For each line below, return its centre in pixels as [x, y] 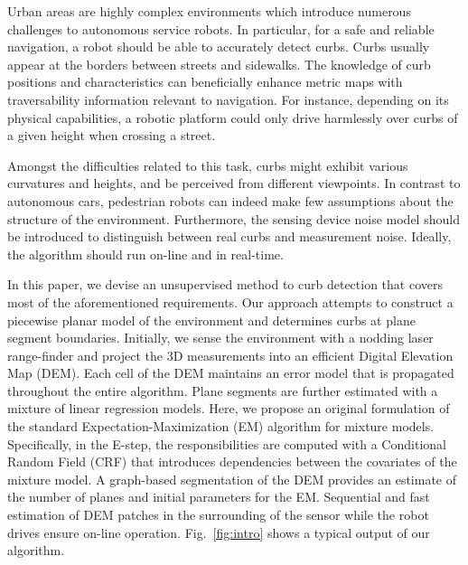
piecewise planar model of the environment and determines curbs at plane [211, 320]
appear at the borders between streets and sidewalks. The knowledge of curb [219, 64]
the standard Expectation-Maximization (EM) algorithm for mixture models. [221, 426]
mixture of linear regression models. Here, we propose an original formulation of [229, 408]
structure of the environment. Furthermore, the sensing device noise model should [234, 218]
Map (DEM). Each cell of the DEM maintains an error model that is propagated [231, 373]
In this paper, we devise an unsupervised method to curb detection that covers [225, 284]
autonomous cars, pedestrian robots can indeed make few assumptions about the [230, 200]
